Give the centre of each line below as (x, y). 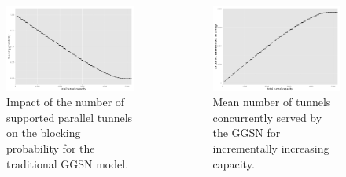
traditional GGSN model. (68, 163)
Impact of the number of (66, 102)
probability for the (51, 147)
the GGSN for (247, 133)
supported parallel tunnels (70, 117)
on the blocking (44, 133)
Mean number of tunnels (272, 102)
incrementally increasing (271, 147)
